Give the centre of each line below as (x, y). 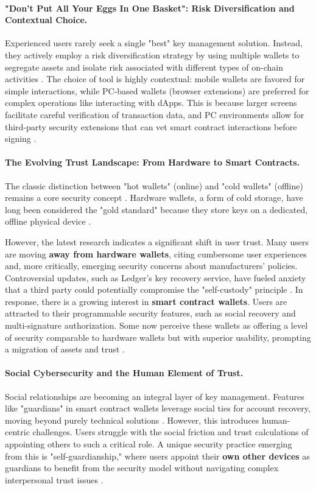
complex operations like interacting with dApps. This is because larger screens (151, 103)
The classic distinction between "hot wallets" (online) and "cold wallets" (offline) (154, 185)
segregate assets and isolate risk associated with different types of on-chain (144, 67)
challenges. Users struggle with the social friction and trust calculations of (170, 432)
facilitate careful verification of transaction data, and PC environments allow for (155, 114)
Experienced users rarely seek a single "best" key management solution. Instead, (154, 43)
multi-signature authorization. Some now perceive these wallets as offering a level (156, 325)
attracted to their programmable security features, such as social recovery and (150, 313)
